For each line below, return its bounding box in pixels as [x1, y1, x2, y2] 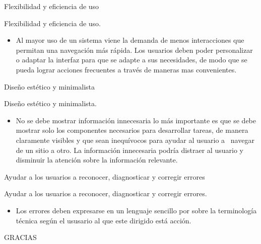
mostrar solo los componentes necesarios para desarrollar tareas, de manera [16, 125, 248, 135]
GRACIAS [4, 232, 37, 242]
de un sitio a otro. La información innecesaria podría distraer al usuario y [16, 144, 243, 155]
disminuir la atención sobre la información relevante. [16, 154, 178, 165]
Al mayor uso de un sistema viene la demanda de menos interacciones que [16, 35, 244, 45]
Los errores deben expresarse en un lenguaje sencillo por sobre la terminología [16, 205, 257, 215]
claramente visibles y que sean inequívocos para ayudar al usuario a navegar [16, 134, 254, 145]
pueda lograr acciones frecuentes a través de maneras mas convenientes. [16, 64, 237, 74]
